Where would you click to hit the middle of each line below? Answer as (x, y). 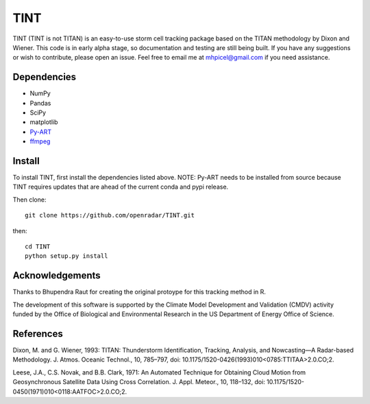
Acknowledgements (57, 275)
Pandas (40, 103)
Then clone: (29, 200)
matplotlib (44, 122)
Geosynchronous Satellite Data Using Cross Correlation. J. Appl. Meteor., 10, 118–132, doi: (139, 382)
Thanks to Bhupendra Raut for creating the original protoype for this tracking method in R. (139, 292)
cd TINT (38, 247)
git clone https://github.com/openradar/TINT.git (110, 215)
